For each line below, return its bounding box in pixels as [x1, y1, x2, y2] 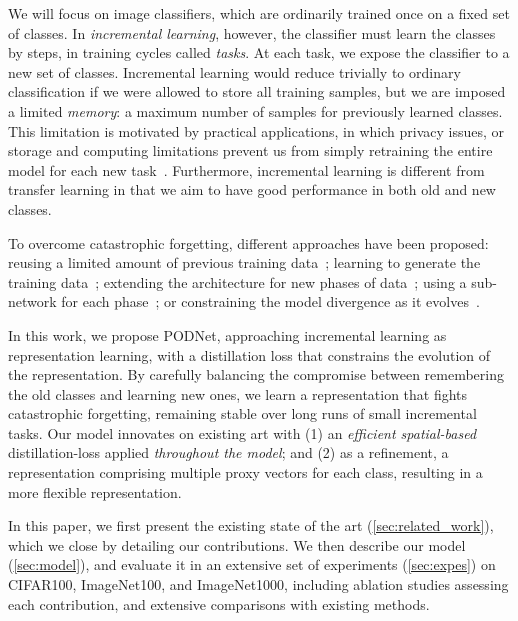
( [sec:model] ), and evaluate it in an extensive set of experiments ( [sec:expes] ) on [8, 554, 496, 575]
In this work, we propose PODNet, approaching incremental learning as [8, 324, 447, 345]
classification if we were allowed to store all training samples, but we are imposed [8, 81, 506, 102]
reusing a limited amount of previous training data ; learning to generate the [8, 252, 481, 273]
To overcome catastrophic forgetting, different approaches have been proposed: [8, 232, 489, 253]
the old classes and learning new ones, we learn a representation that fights [8, 383, 468, 404]
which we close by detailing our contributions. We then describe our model [8, 534, 466, 555]
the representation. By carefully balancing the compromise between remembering [8, 364, 505, 385]
